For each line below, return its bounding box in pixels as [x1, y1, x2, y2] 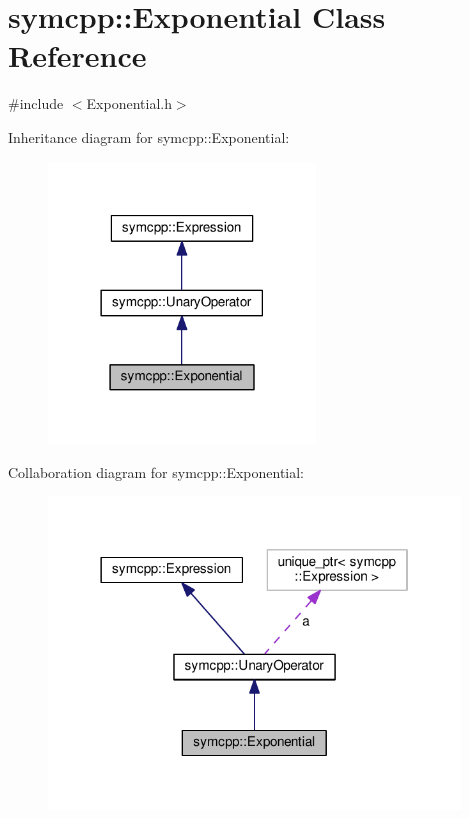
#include [8, 93, 64, 114]
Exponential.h [86, 93, 172, 114]
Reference [8, 35, 147, 76]
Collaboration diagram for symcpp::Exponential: [8, 461, 305, 482]
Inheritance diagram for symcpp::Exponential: [8, 126, 290, 147]
